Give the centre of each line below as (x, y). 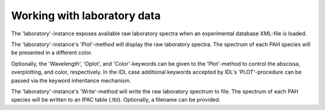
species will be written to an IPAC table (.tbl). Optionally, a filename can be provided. (116, 100)
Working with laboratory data (86, 16)
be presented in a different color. (52, 53)
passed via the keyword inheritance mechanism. (71, 80)
